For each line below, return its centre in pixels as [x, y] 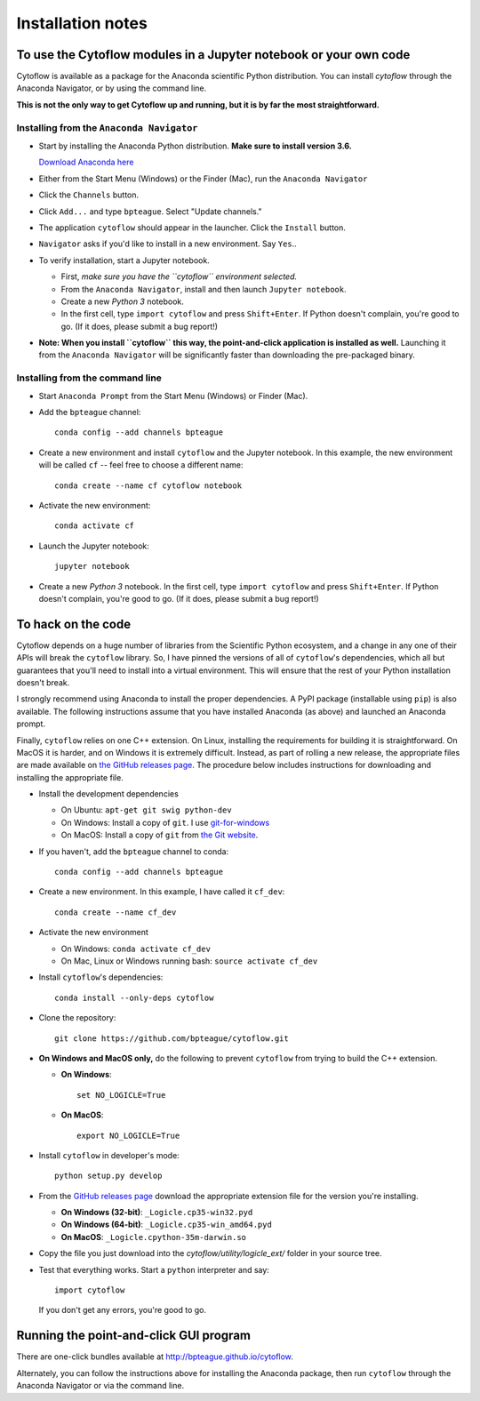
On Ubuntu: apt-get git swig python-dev [146, 810]
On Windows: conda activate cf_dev [136, 949]
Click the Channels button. [89, 195]
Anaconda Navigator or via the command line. [100, 1386]
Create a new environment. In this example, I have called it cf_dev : [162, 892]
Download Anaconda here [86, 162]
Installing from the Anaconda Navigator [107, 127]
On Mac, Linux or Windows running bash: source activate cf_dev [189, 961]
